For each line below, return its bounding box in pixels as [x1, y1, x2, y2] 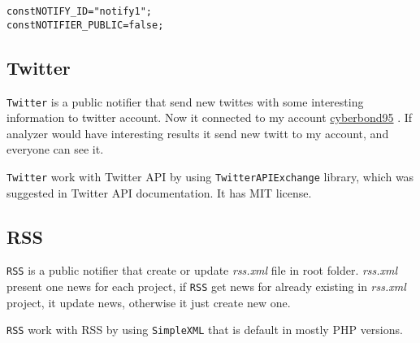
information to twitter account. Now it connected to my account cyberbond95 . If [6, 109, 413, 126]
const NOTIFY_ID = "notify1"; [6, 6, 152, 17]
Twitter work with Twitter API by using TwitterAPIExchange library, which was [6, 167, 414, 185]
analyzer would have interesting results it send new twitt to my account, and [6, 124, 389, 141]
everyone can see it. [6, 141, 104, 158]
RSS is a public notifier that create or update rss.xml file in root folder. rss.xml [6, 262, 398, 279]
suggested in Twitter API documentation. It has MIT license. [6, 184, 312, 201]
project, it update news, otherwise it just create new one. [6, 293, 291, 310]
